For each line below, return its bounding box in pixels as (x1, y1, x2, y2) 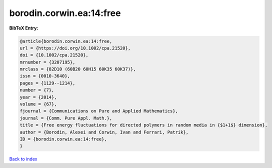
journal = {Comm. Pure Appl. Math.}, (19, 115, 112, 121)
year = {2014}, (19, 94, 57, 100)
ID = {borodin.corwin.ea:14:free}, (19, 136, 107, 142)
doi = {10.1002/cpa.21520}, (19, 52, 88, 58)
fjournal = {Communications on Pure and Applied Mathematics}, (19, 108, 178, 114)
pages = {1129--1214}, (19, 80, 75, 86)
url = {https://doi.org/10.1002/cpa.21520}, (19, 45, 131, 51)
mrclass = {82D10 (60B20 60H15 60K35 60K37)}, (19, 66, 136, 72)
